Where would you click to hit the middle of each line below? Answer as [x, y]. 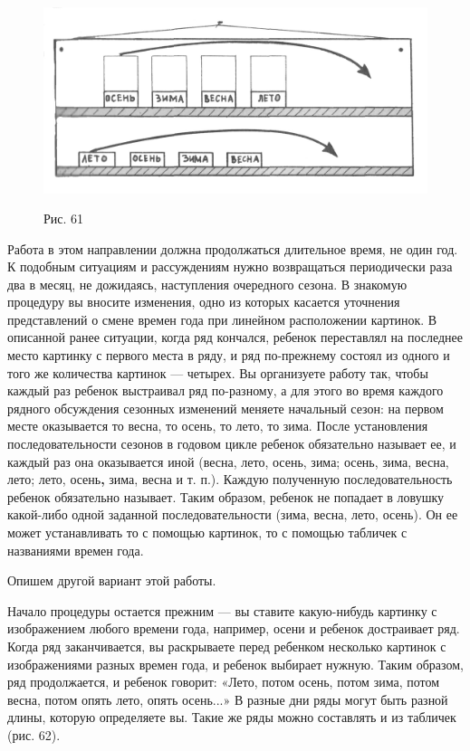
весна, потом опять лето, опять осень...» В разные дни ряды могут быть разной [228, 699]
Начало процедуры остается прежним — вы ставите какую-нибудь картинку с [222, 610]
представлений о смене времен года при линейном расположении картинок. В [222, 319]
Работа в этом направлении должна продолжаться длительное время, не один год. [233, 248]
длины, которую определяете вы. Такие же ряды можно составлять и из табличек [232, 717]
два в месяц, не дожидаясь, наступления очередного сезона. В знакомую [207, 284]
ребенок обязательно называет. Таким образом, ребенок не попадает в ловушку [226, 496]
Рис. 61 [64, 218]
